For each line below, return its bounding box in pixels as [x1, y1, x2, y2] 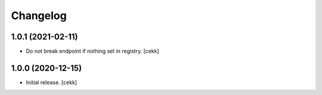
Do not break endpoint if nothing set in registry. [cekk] [26, 48, 159, 55]
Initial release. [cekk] [26, 78, 78, 86]
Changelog [11, 9, 67, 22]
